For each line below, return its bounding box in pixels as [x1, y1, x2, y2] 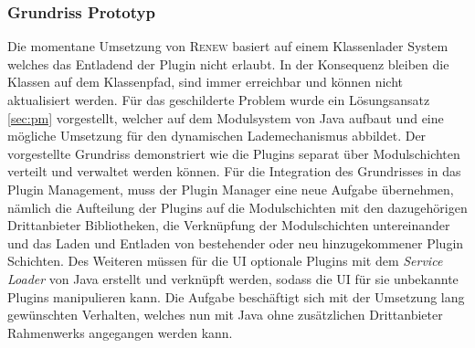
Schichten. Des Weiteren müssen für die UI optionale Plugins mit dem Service [7, 251, 443, 270]
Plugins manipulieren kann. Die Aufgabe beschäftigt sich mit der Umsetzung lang [7, 287, 465, 306]
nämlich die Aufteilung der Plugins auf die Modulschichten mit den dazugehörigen [7, 197, 468, 216]
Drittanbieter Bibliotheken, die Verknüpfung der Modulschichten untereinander [7, 216, 450, 235]
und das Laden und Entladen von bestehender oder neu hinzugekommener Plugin [7, 233, 464, 252]
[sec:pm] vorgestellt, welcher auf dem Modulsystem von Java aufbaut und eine [7, 108, 444, 127]
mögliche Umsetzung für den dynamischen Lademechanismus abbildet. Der [7, 126, 427, 145]
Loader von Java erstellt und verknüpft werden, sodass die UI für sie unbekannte [7, 269, 459, 288]
